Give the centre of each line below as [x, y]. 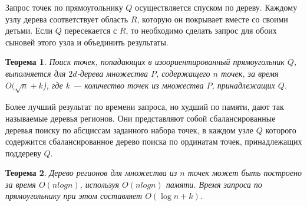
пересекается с [91, 30]
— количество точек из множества [138, 85]
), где [53, 85]
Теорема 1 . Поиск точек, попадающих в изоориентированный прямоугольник [145, 62]
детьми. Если [29, 30]
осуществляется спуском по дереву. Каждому [216, 7]
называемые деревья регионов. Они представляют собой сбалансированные [141, 118]
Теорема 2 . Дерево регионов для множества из [91, 173]
